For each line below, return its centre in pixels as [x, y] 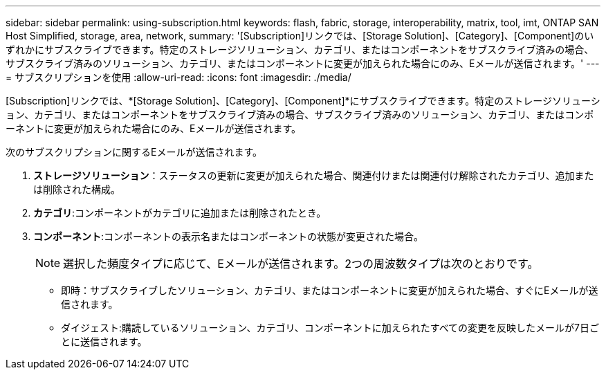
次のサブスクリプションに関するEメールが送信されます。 [134, 152]
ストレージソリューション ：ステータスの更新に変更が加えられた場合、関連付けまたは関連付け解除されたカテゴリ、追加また [314, 175]
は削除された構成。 [77, 189]
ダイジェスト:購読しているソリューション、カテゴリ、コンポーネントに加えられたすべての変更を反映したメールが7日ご [330, 328]
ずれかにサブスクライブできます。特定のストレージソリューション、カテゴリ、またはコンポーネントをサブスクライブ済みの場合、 [300, 49]
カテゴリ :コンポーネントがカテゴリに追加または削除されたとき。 [180, 213]
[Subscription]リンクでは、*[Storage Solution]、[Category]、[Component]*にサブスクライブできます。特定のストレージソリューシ [303, 101]
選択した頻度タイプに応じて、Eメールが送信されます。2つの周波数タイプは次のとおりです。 [301, 264]
